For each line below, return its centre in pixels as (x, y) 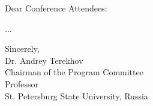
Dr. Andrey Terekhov (44, 60)
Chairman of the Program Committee (74, 72)
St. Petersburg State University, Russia (76, 95)
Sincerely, (22, 48)
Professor (22, 83)
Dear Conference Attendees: (56, 8)
